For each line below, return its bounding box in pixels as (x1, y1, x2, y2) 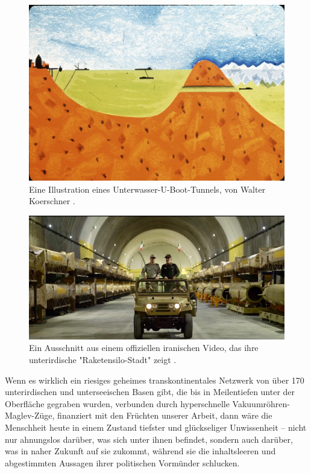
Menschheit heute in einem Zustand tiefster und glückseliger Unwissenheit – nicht (5, 421, 307, 433)
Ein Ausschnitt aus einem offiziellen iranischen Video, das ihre (29, 341, 259, 354)
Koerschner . (29, 195, 75, 207)
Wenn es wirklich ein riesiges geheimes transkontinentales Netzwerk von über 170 (5, 373, 304, 386)
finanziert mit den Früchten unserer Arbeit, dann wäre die (57, 409, 272, 422)
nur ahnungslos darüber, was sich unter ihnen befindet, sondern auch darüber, (5, 433, 293, 445)
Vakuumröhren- (232, 397, 290, 410)
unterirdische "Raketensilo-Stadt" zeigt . (29, 353, 177, 366)
